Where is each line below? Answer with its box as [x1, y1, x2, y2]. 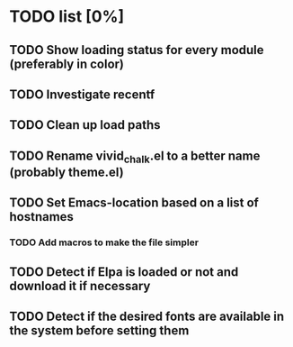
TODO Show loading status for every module [9, 42, 264, 58]
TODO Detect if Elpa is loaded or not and [9, 264, 239, 279]
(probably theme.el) [9, 164, 124, 179]
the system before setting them [9, 323, 190, 339]
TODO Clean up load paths [9, 117, 161, 132]
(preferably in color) [9, 56, 124, 71]
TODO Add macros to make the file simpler [9, 236, 200, 249]
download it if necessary [9, 278, 151, 294]
